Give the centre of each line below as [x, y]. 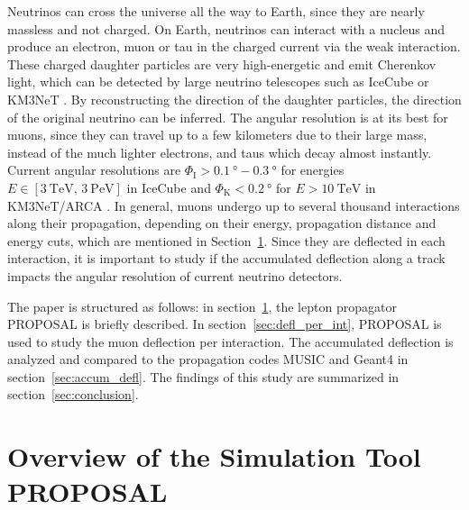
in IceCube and [169, 187]
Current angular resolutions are [94, 170]
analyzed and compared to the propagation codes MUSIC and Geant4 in [208, 359]
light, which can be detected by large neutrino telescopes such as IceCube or [218, 82]
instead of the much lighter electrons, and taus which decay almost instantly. [220, 152]
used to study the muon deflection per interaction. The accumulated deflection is [230, 341]
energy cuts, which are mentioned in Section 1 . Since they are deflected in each [226, 240]
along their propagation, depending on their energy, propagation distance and [222, 223]
